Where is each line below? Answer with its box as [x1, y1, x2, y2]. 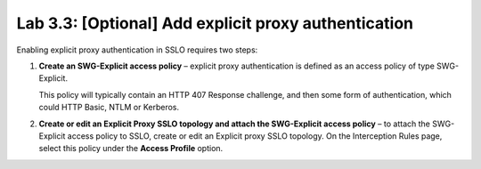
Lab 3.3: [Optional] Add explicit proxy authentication [16, 13, 414, 33]
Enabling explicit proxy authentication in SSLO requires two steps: [16, 44, 258, 55]
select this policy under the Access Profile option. [38, 143, 224, 154]
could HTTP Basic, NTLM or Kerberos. [38, 102, 180, 113]
